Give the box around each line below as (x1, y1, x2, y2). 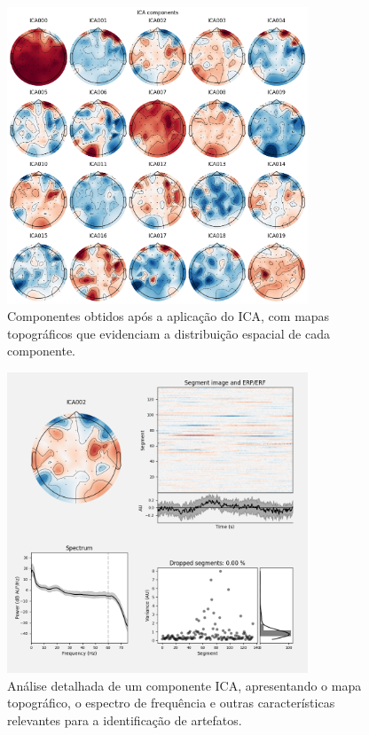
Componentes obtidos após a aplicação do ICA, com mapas (7, 307, 330, 325)
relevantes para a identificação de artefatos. (7, 711, 242, 730)
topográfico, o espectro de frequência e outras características (7, 693, 335, 712)
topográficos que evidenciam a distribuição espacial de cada (7, 324, 330, 342)
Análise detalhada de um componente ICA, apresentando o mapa (7, 676, 362, 694)
